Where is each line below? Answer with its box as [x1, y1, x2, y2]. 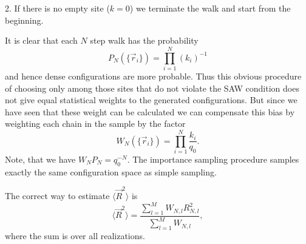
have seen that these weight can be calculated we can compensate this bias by [5, 105, 295, 118]
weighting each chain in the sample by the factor [5, 117, 186, 130]
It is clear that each [5, 34, 78, 47]
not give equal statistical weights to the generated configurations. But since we [5, 93, 297, 106]
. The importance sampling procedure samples [127, 153, 299, 165]
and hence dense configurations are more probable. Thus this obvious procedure [5, 69, 302, 82]
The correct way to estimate [5, 189, 110, 202]
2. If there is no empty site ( [5, 2, 110, 14]
